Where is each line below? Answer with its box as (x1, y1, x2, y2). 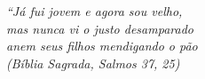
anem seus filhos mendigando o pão (6, 36, 198, 55)
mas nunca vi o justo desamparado (6, 19, 193, 37)
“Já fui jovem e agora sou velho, (6, 2, 183, 20)
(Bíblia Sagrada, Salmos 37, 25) (6, 53, 180, 72)
